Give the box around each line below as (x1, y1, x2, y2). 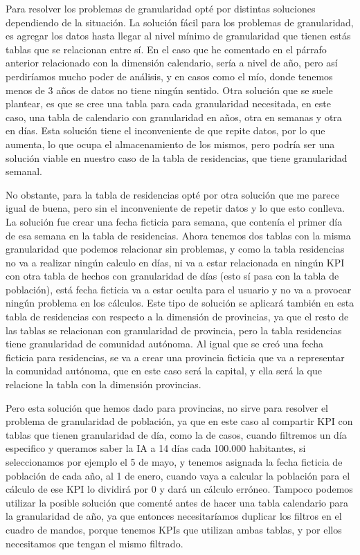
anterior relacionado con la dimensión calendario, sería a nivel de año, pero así (6, 55, 338, 70)
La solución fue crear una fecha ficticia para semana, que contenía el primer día (6, 214, 343, 228)
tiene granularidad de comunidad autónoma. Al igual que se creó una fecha (6, 336, 324, 351)
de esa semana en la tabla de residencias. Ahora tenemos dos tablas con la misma (6, 228, 351, 242)
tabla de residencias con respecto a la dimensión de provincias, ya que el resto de (6, 309, 349, 324)
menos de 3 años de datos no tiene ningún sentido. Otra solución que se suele (6, 82, 333, 97)
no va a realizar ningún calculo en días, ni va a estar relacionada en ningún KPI (6, 255, 345, 269)
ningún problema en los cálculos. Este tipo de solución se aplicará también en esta (6, 295, 354, 310)
